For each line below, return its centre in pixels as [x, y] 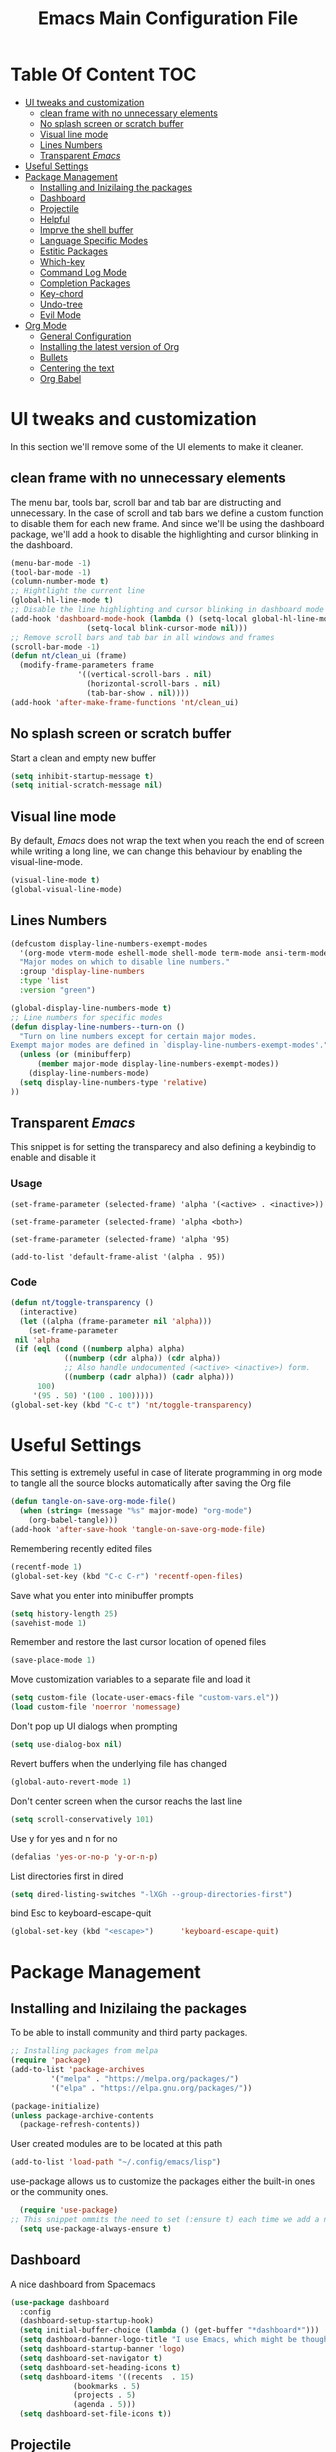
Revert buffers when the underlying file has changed [119, 1763]
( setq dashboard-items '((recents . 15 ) [107, 2377]
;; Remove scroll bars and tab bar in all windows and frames [142, 637]
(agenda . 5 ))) [105, 2405]
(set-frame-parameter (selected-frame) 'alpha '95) [120, 1239]
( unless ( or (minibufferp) [75, 1055]
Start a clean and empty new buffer [83, 758]
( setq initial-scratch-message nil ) [86, 785]
